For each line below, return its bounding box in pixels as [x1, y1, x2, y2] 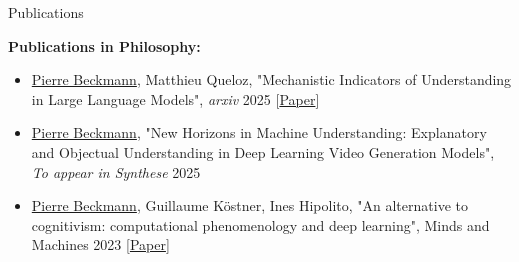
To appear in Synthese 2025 [31, 161, 201, 182]
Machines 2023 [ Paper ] [31, 234, 170, 255]
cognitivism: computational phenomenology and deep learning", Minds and [31, 214, 490, 235]
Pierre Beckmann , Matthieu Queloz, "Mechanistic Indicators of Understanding [31, 69, 512, 90]
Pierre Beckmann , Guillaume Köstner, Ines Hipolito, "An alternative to [31, 195, 468, 216]
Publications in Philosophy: [8, 35, 201, 56]
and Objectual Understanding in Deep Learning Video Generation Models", [31, 141, 495, 162]
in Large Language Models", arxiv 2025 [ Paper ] [31, 88, 320, 109]
